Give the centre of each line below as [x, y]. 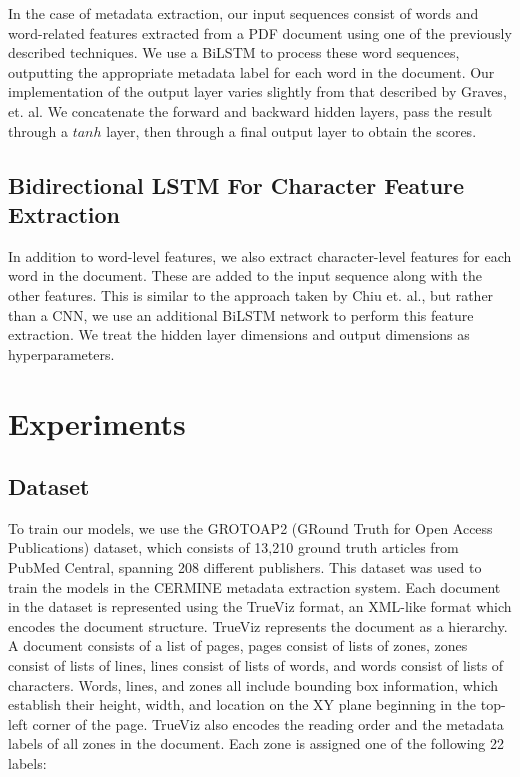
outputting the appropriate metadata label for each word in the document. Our [251, 71]
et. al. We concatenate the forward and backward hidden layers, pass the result [250, 110]
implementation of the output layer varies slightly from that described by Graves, [257, 91]
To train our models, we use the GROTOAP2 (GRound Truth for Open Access [250, 527]
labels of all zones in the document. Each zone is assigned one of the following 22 [256, 743]
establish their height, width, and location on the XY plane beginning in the [242, 704]
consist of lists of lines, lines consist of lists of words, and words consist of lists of [256, 665]
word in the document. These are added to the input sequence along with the [245, 275]
